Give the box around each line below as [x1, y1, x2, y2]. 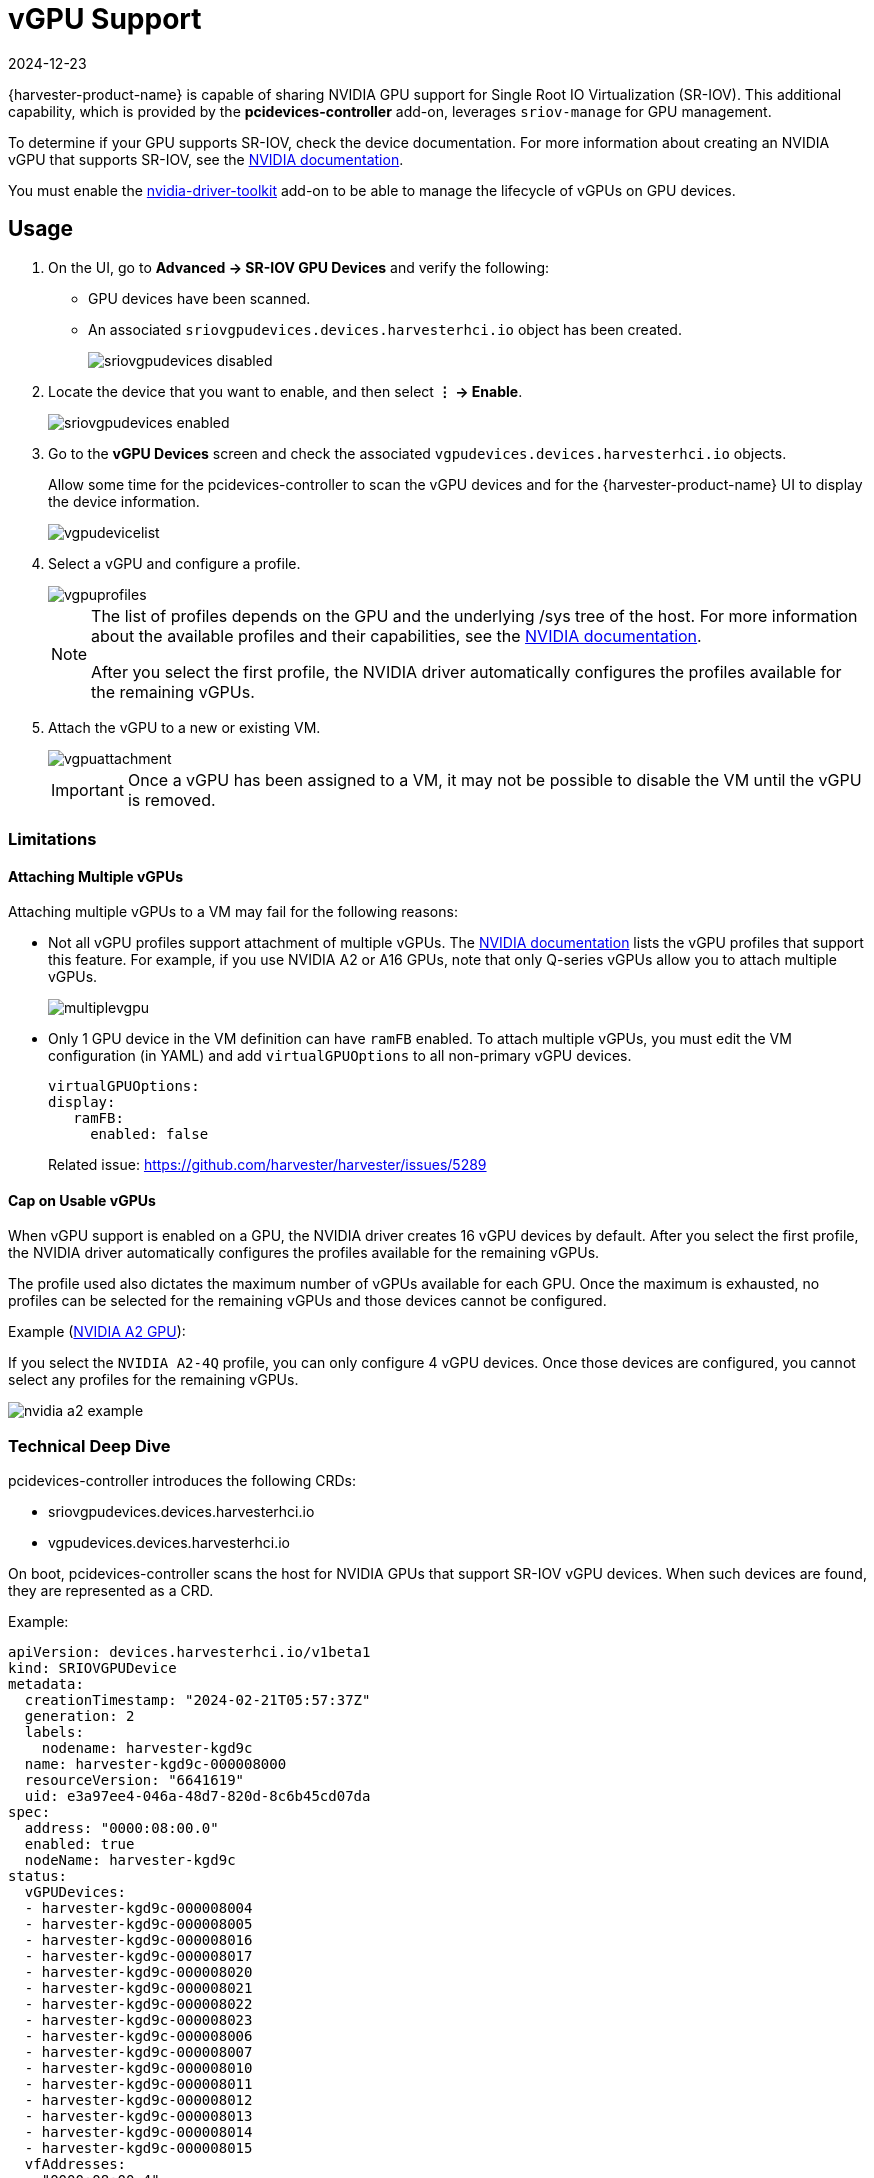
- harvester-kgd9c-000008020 [24, 1964, 253, 1981]
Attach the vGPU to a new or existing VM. [48, 718, 321, 736]
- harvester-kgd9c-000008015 [24, 2140, 253, 2157]
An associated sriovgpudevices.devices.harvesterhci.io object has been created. [88, 320, 682, 338]
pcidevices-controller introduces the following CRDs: [8, 1472, 356, 1490]
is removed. [127, 789, 216, 810]
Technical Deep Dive [8, 1435, 171, 1456]
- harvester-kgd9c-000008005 [24, 1916, 253, 1933]
